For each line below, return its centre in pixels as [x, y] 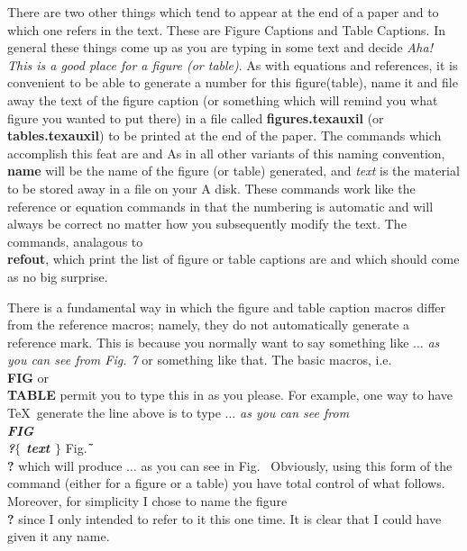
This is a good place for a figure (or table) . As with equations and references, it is [233, 64]
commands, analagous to [75, 241]
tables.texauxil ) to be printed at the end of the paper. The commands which [224, 135]
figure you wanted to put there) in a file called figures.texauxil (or [196, 117]
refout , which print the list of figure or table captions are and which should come [233, 259]
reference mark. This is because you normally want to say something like [208, 342]
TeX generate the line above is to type [114, 413]
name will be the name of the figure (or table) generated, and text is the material [233, 171]
